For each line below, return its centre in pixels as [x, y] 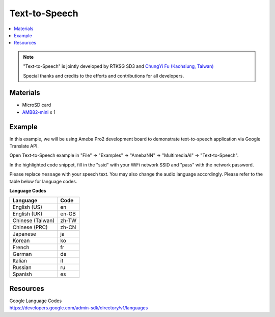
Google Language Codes [36, 301]
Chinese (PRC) [30, 227]
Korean [21, 241]
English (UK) [28, 214]
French [21, 248]
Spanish [22, 274]
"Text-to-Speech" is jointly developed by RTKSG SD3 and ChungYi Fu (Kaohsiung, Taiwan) [118, 66]
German [22, 254]
